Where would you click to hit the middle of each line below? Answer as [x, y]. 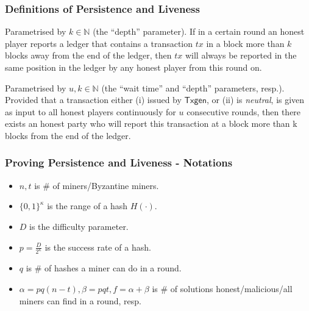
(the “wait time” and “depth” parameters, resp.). [193, 88]
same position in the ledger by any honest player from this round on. [133, 67]
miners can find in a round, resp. [80, 300]
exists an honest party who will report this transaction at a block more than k [151, 123]
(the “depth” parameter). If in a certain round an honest [199, 31]
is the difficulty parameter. [79, 226]
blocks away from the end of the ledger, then [88, 55]
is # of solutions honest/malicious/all [222, 289]
